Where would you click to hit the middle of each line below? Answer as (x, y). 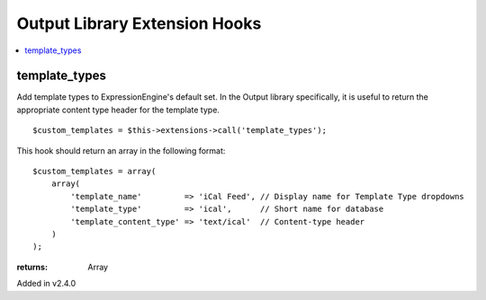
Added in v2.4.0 (46, 284)
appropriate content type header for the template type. (118, 110)
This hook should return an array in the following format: (121, 150)
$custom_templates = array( (94, 172)
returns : (32, 267)
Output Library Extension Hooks (139, 23)
